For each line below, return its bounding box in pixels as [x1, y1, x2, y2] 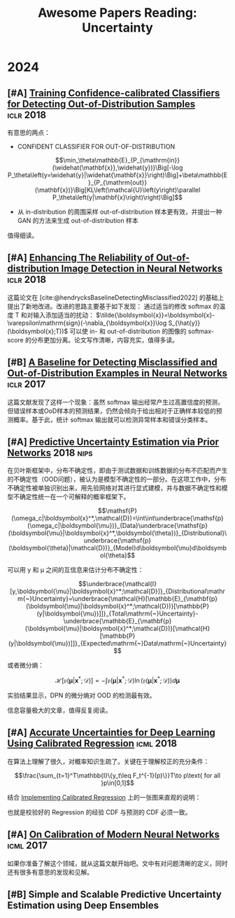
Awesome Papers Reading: [38, 5, 197, 21]
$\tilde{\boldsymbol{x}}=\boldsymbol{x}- [95, 310, 215, 319]
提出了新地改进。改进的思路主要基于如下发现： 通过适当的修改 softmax [7, 302, 212, 310]
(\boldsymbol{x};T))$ [7, 327, 69, 335]
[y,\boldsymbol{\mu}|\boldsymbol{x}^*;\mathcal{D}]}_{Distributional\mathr [10, 587, 225, 596]
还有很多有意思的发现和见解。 [7, 868, 93, 876]
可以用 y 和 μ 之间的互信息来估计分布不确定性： [7, 566, 144, 574]
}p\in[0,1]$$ [101, 779, 134, 787]
